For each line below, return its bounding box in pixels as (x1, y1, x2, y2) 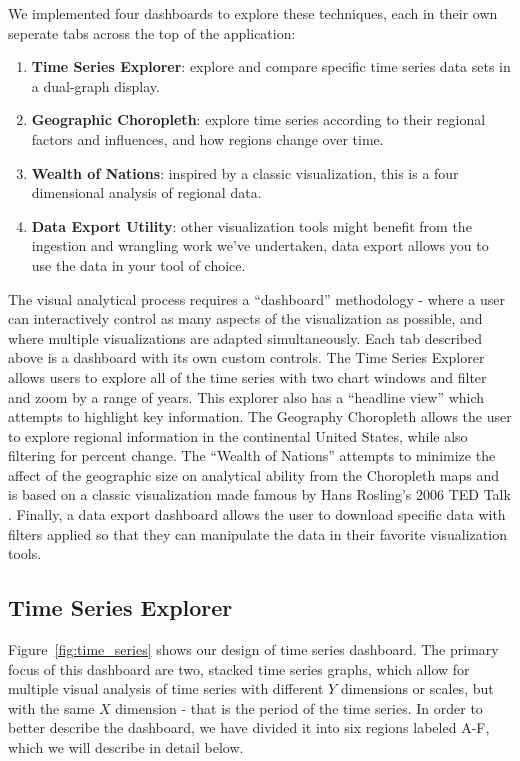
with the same (8, 697, 95, 718)
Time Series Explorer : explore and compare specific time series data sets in (31, 56, 511, 77)
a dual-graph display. (31, 75, 160, 96)
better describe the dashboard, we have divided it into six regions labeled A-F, (8, 717, 490, 738)
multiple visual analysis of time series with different (8, 678, 324, 699)
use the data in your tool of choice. (31, 254, 246, 275)
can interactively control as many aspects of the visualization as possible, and (8, 308, 483, 329)
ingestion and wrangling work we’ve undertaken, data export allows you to (31, 235, 489, 256)
